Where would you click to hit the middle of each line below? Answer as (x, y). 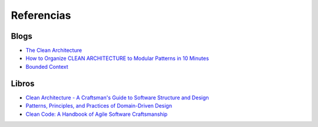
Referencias (41, 15)
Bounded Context (47, 66)
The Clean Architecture (54, 51)
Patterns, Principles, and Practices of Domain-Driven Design (99, 106)
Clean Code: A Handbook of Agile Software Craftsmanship (97, 114)
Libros (23, 83)
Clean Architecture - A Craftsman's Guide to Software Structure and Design (117, 98)
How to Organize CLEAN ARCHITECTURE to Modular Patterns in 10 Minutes (117, 58)
